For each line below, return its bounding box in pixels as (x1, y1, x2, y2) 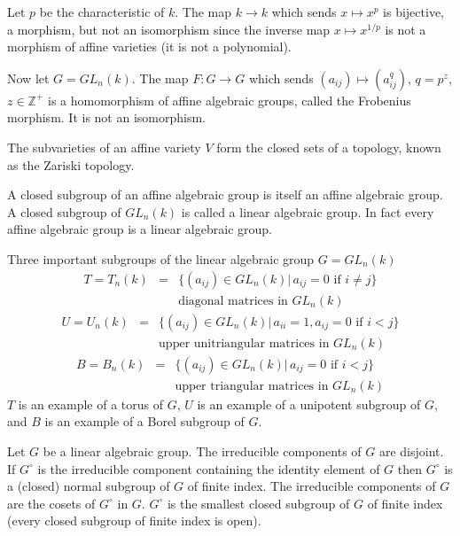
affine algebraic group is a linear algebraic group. (7, 220, 272, 238)
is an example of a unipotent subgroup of (197, 394, 421, 413)
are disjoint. (378, 441, 444, 460)
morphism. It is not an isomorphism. (7, 108, 206, 127)
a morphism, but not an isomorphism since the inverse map (7, 19, 331, 38)
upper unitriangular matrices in (159, 337, 330, 350)
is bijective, (383, 3, 444, 20)
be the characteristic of (39, 3, 165, 20)
